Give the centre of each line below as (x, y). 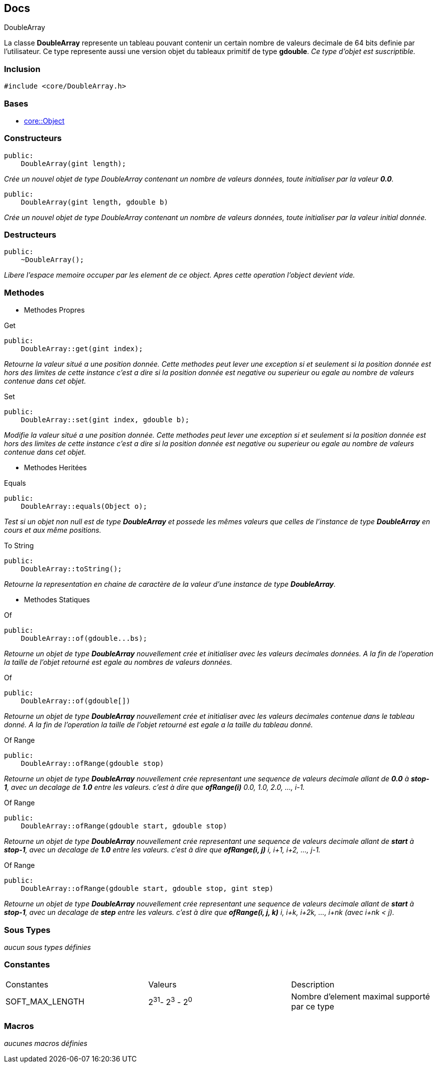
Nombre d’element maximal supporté (360, 996)
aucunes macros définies (46, 1043)
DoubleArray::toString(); (71, 569)
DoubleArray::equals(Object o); (84, 506)
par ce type (313, 1006)
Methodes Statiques (57, 600)
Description (313, 984)
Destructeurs (30, 235)
